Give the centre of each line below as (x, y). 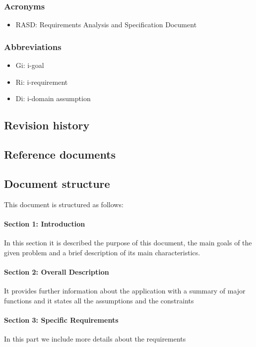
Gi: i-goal (30, 65)
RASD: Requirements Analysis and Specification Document (106, 25)
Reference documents (60, 154)
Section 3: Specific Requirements (61, 319)
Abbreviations (33, 46)
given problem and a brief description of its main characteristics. (102, 252)
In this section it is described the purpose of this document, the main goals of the (128, 242)
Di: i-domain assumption (53, 98)
